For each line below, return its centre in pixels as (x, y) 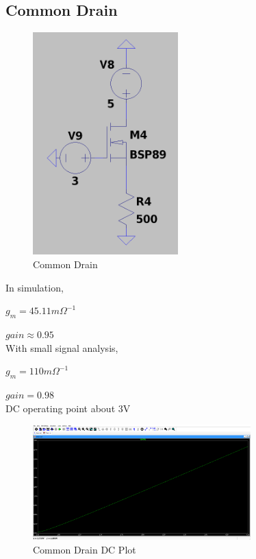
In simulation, (35, 287)
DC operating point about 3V (68, 408)
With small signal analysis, (62, 347)
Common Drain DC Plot (85, 549)
